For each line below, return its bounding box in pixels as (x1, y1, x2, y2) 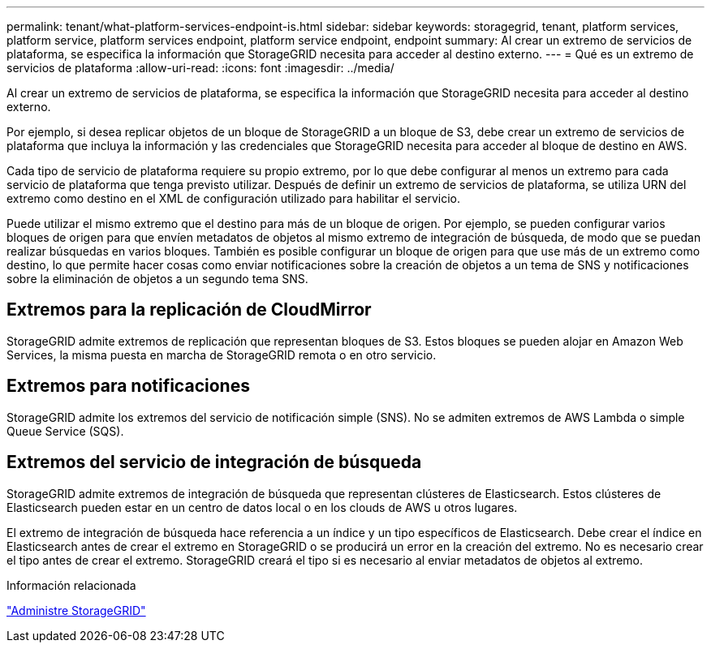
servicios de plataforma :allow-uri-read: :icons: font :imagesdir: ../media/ (6, 61, 394, 75)
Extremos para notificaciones (6, 376, 250, 397)
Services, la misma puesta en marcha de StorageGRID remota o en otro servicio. (6, 347, 437, 362)
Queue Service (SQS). (6, 423, 124, 438)
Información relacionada (6, 578, 136, 592)
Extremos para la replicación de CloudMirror (6, 299, 372, 320)
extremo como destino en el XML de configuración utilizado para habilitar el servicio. (6, 191, 461, 205)
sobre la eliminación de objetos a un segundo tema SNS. (6, 272, 308, 286)
